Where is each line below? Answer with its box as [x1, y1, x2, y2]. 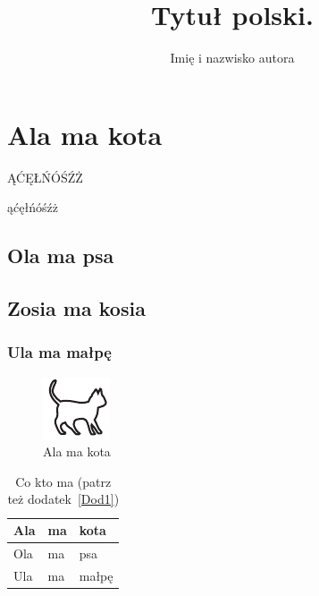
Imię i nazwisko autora [170, 48, 295, 67]
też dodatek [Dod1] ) [7, 490, 120, 508]
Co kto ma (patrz [15, 472, 112, 490]
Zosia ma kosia [7, 294, 146, 322]
